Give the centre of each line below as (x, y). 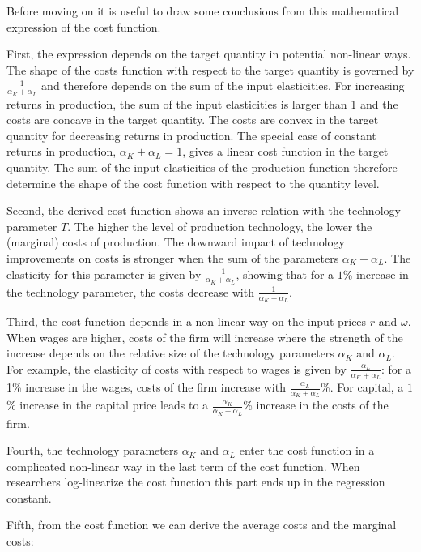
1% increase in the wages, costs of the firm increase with (146, 387)
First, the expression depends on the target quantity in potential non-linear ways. (209, 54)
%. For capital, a (362, 387)
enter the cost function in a (307, 450)
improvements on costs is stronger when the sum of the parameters (173, 257)
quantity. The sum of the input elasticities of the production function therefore (202, 167)
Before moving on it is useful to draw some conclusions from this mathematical (203, 11)
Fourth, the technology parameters (92, 450)
